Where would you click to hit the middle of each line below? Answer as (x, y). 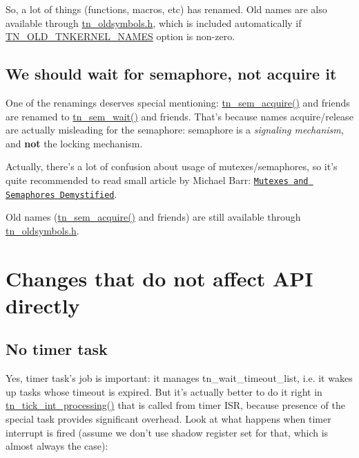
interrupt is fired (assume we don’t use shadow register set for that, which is (167, 432)
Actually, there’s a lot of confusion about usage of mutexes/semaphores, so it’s (172, 166)
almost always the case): (57, 446)
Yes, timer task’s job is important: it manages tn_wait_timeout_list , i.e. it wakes (179, 378)
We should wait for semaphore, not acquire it (171, 74)
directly (43, 305)
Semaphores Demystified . (61, 193)
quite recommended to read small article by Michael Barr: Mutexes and (157, 180)
